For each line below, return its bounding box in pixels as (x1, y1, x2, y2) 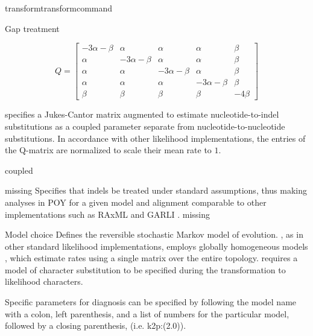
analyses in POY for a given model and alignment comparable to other (5, 195, 267, 208)
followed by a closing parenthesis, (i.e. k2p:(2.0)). (5, 319, 186, 332)
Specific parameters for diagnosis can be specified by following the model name (5, 296, 297, 308)
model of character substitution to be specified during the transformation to (5, 263, 286, 276)
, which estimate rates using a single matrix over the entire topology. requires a (5, 252, 298, 264)
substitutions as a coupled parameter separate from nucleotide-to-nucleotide (5, 119, 285, 132)
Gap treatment (5, 22, 60, 34)
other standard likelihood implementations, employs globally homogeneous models (5, 239, 308, 252)
